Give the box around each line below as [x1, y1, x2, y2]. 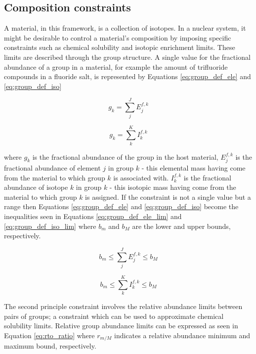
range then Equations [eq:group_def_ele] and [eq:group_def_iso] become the [4, 201, 239, 212]
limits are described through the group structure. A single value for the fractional [4, 51, 251, 62]
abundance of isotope [4, 182, 68, 192]
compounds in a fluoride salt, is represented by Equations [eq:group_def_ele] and [4, 71, 251, 82]
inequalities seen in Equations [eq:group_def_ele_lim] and [4, 211, 182, 221]
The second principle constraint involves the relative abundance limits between [4, 301, 243, 311]
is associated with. [113, 172, 169, 182]
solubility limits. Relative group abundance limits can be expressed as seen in [4, 320, 238, 331]
